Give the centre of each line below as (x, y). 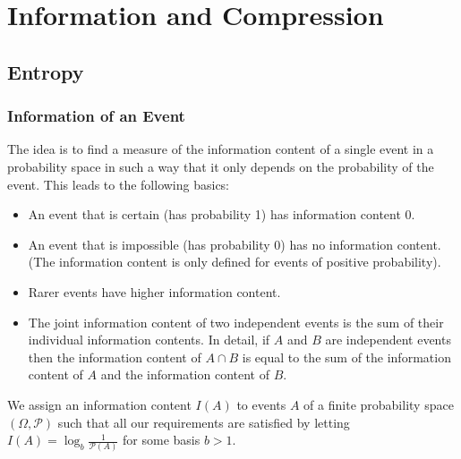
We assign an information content (99, 404)
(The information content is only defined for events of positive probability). (235, 262)
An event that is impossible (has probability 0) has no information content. (235, 244)
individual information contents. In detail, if (149, 340)
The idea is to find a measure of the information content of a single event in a (221, 149)
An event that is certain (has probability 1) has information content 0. (222, 214)
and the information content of (185, 374)
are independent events (388, 340)
